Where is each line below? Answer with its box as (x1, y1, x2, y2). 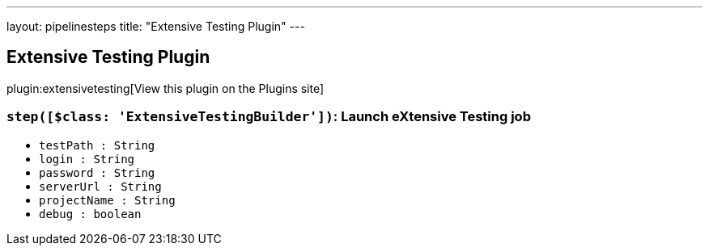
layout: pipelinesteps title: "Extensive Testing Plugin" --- (6, 19, 305, 33)
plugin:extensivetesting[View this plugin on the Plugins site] (6, 81, 325, 95)
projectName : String (39, 193, 176, 207)
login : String (39, 152, 135, 166)
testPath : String (39, 138, 155, 152)
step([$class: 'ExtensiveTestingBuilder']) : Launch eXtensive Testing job (6, 108, 531, 125)
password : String (39, 166, 155, 179)
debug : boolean (39, 207, 142, 220)
